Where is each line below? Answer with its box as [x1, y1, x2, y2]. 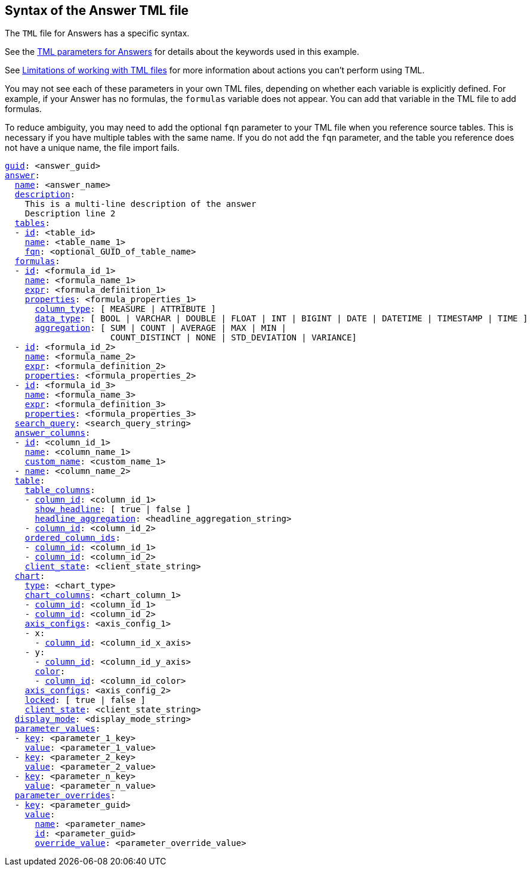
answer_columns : [14, 428, 91, 438]
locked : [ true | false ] [24, 695, 146, 705]
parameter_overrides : [14, 791, 116, 801]
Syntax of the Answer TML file [5, 3, 189, 18]
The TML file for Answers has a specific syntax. [5, 28, 190, 39]
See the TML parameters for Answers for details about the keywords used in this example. [5, 47, 359, 57]
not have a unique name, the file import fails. [5, 142, 180, 153]
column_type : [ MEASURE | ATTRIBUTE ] [35, 304, 217, 314]
